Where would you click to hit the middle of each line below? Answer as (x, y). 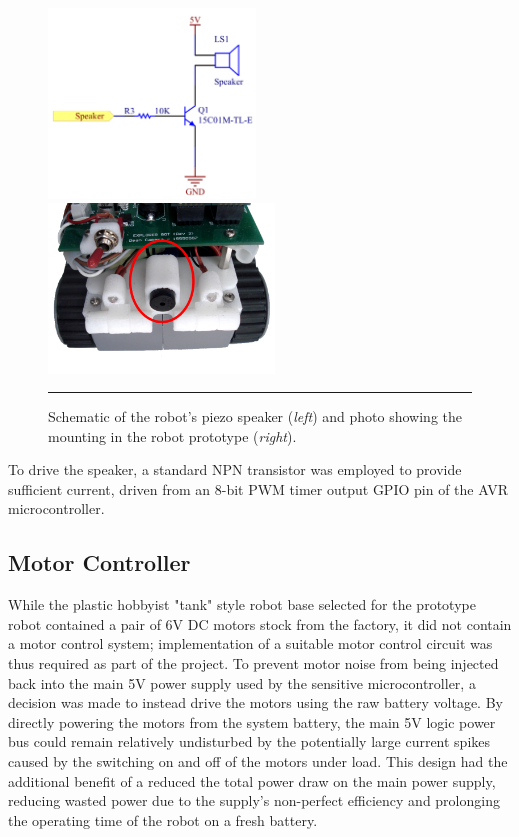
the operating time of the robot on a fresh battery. (163, 819)
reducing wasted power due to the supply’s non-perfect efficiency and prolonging (254, 800)
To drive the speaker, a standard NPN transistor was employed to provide (235, 469)
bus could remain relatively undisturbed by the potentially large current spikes (249, 741)
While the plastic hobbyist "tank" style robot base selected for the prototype (242, 604)
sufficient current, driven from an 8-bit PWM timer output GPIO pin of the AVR (258, 488)
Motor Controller (99, 562)
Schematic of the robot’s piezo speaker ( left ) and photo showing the (255, 416)
